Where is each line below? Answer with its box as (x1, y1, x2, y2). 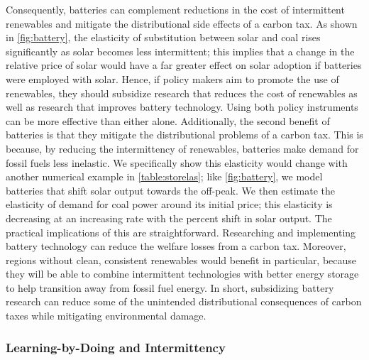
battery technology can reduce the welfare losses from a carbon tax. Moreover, (6, 239, 346, 253)
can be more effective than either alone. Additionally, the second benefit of (6, 113, 330, 128)
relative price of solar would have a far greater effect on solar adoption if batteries (6, 58, 362, 72)
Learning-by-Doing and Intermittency (6, 338, 226, 356)
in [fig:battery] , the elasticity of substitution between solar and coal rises (6, 30, 321, 45)
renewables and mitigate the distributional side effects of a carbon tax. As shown (6, 16, 358, 31)
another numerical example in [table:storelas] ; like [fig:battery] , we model (6, 169, 323, 184)
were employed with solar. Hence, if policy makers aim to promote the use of (6, 71, 339, 86)
